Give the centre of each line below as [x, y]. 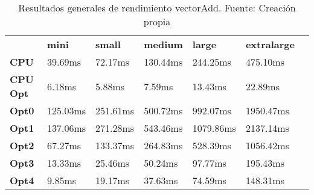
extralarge [270, 44]
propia [157, 21]
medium [163, 44]
